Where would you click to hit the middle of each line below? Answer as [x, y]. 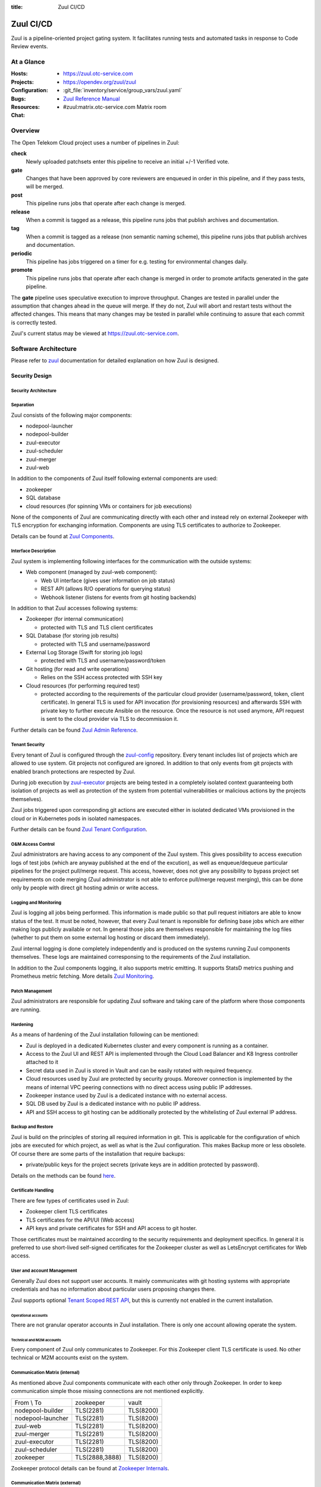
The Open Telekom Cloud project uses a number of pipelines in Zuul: [95, 142]
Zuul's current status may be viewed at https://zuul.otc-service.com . [95, 334]
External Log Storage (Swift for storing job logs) [84, 652]
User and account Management [44, 1271]
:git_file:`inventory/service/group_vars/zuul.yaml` [123, 90]
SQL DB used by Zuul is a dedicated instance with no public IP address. [114, 1104]
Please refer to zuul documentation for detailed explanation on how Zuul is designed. [115, 360]
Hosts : [19, 74]
